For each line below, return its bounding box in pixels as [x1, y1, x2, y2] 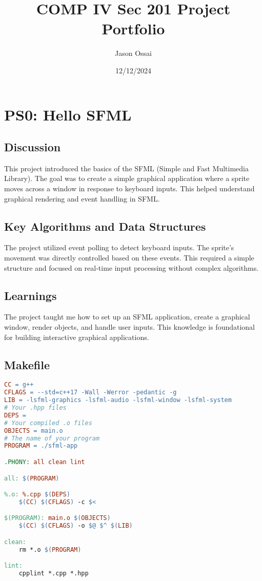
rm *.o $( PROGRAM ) [18, 546, 82, 553]
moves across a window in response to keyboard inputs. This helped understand [4, 183, 255, 194]
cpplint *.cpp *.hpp [18, 570, 89, 577]
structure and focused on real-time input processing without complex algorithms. [4, 262, 259, 273]
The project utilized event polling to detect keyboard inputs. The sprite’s [4, 242, 234, 253]
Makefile [4, 356, 50, 372]
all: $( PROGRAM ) [4, 474, 59, 482]
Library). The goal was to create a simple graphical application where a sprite [4, 173, 250, 184]
